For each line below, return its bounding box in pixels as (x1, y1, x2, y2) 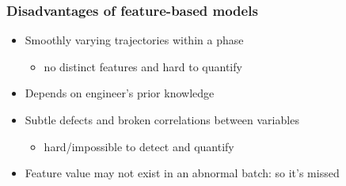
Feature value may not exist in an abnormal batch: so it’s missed (25, 165, 340, 181)
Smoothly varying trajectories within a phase (25, 32, 244, 48)
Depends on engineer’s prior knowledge (25, 85, 215, 101)
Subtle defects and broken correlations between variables (25, 112, 299, 127)
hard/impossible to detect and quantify (44, 138, 234, 154)
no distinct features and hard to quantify (44, 58, 242, 74)
